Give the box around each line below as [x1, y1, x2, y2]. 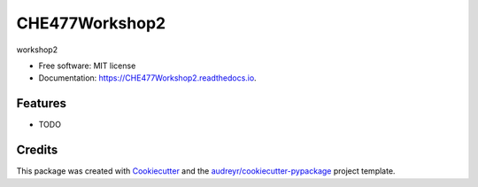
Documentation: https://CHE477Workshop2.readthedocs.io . [38, 73, 257, 83]
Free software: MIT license [38, 60, 136, 71]
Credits [16, 143, 58, 158]
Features [16, 96, 66, 111]
